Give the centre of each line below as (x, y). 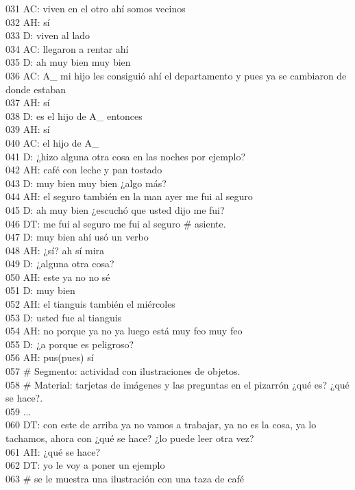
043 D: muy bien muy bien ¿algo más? (86, 183)
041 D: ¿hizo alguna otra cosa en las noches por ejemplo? (126, 156)
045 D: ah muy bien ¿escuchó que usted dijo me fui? (115, 209)
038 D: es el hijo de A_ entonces (74, 115)
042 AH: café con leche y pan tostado (84, 170)
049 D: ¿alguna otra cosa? (60, 264)
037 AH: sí (28, 102)
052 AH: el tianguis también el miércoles (90, 304)
